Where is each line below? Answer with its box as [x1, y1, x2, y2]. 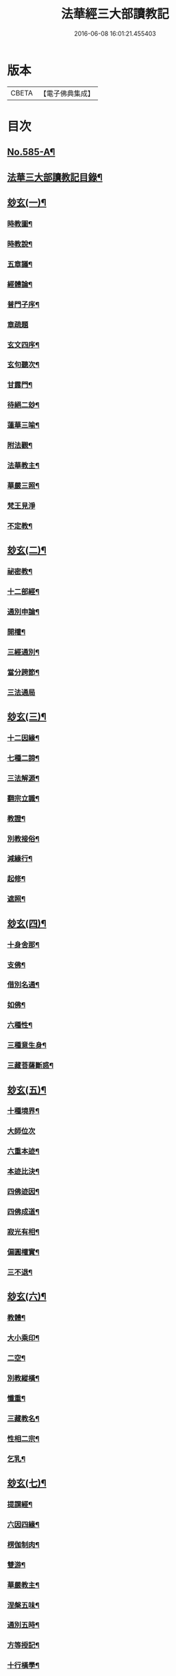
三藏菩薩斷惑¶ [7, 1061, 53, 1070]
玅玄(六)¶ [7, 1291, 47, 1302]
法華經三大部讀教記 [60, 6, 169, 22]
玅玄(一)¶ [7, 197, 47, 209]
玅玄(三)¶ [7, 711, 47, 723]
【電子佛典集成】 [39, 89, 95, 98]
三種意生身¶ [7, 1041, 47, 1051]
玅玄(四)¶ [7, 917, 47, 929]
